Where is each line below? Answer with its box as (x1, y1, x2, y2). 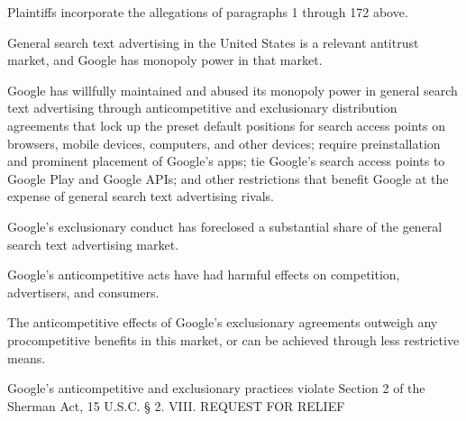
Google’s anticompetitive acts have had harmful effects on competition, (7, 265, 400, 284)
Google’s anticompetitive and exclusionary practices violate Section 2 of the (7, 379, 425, 398)
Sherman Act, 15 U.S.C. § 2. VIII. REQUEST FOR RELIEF (7, 396, 345, 415)
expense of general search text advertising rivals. (7, 187, 275, 206)
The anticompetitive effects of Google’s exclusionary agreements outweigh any (7, 313, 438, 332)
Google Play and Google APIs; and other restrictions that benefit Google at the (7, 169, 449, 188)
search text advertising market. (7, 234, 179, 253)
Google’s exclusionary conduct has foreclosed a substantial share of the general (7, 216, 443, 235)
